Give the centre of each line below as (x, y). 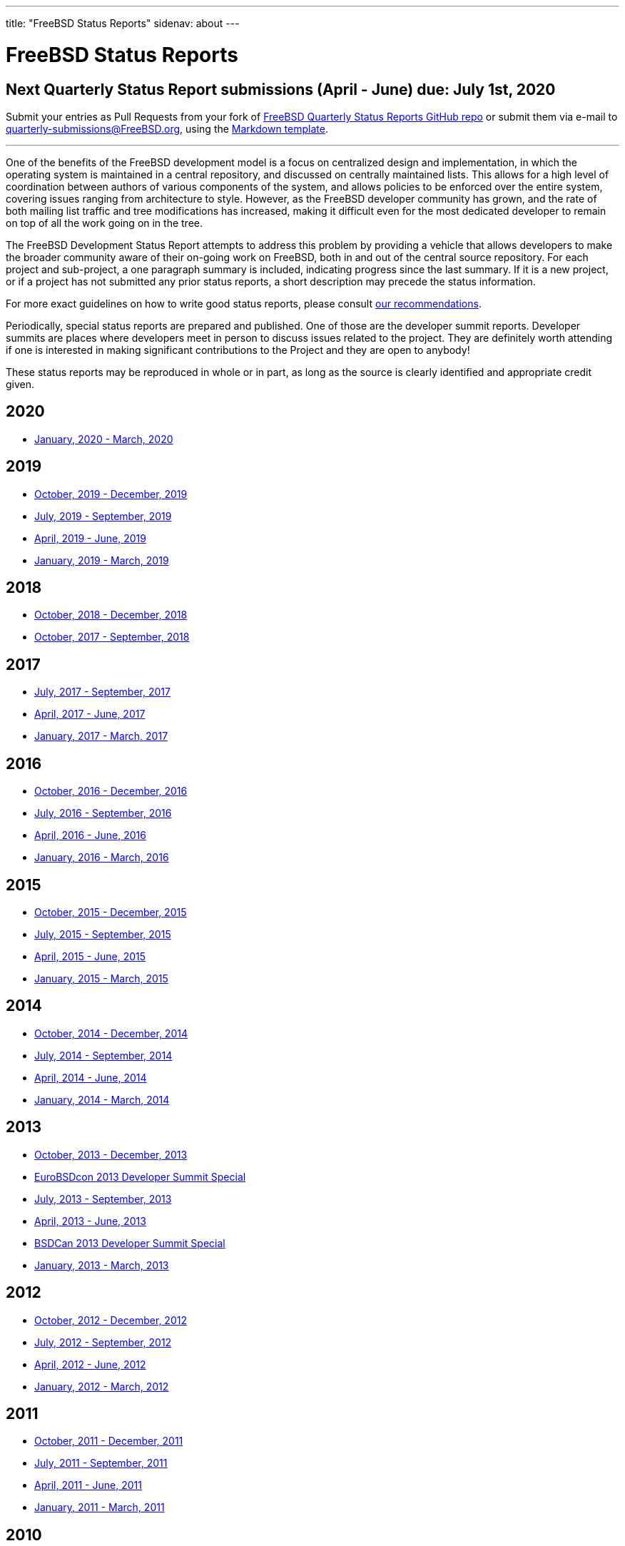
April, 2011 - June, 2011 (88, 1485)
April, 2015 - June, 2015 (90, 956)
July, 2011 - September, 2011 (101, 1463)
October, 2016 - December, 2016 (111, 791)
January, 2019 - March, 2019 (102, 560)
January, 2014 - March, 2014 (102, 1099)
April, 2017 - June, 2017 (90, 714)
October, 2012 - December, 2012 (111, 1320)
